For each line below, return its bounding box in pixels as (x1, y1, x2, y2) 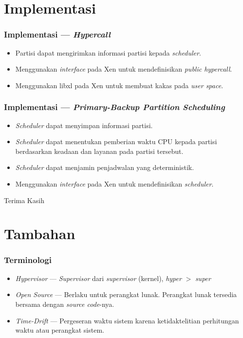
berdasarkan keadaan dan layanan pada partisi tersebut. (15, 146, 184, 156)
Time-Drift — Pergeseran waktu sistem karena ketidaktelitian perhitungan (15, 315, 239, 325)
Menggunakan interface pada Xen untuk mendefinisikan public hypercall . (15, 64, 232, 74)
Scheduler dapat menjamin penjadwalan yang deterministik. (15, 162, 194, 172)
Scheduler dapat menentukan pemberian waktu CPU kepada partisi (15, 136, 217, 147)
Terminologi (4, 254, 52, 266)
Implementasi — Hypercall (4, 28, 111, 40)
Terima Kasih (4, 195, 44, 205)
